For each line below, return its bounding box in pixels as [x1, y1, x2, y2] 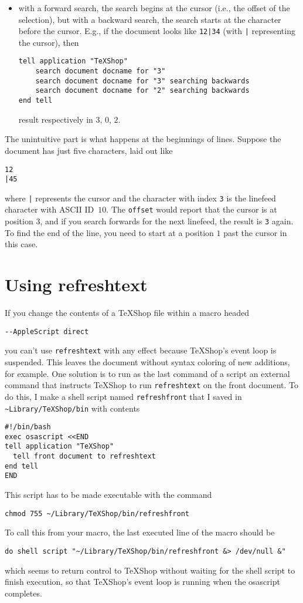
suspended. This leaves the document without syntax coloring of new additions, [5, 356, 290, 368]
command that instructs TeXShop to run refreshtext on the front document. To [5, 379, 298, 391]
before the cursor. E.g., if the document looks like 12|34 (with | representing [18, 25, 295, 37]
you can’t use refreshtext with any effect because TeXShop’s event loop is [5, 344, 277, 356]
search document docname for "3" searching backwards [35, 76, 250, 85]
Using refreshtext [5, 272, 148, 297]
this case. [5, 238, 38, 250]
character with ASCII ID [5, 203, 94, 215]
